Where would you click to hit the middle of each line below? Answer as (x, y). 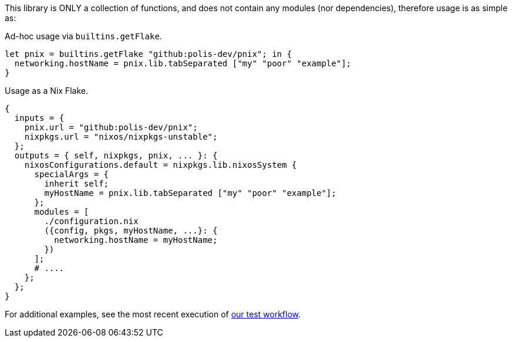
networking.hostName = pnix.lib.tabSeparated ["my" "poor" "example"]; (183, 63)
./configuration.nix (91, 221)
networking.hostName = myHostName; (136, 240)
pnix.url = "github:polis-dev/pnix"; (111, 127)
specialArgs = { (72, 174)
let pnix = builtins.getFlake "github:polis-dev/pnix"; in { (148, 54)
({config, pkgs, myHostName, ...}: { (131, 231)
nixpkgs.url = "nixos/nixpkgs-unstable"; (121, 137)
